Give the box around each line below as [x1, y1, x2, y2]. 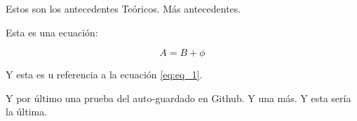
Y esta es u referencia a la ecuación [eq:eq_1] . [6, 67, 203, 82]
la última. [6, 104, 48, 119]
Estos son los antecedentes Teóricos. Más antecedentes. [6, 1, 241, 15]
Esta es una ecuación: [6, 24, 98, 39]
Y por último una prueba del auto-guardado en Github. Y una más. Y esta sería [6, 90, 351, 105]
